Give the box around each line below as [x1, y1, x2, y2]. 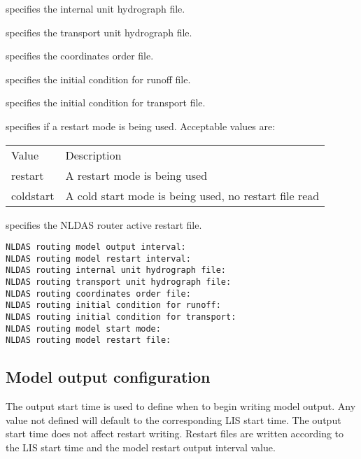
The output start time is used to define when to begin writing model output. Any [6, 399, 356, 414]
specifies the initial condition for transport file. [6, 95, 206, 110]
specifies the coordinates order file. [6, 48, 154, 63]
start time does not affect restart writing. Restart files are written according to [6, 426, 344, 441]
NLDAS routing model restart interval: [6, 253, 191, 264]
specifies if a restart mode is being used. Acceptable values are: [6, 118, 276, 133]
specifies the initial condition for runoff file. [6, 71, 191, 86]
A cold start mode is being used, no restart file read [65, 187, 320, 204]
